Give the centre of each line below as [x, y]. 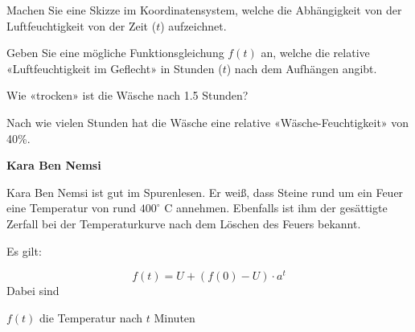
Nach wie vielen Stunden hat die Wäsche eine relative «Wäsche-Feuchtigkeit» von [208, 122]
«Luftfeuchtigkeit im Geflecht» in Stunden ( [115, 68]
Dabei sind [33, 291]
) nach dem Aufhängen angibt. [302, 68]
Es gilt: [24, 250]
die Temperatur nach [91, 317]
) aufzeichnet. [193, 25]
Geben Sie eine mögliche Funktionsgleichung [115, 53]
